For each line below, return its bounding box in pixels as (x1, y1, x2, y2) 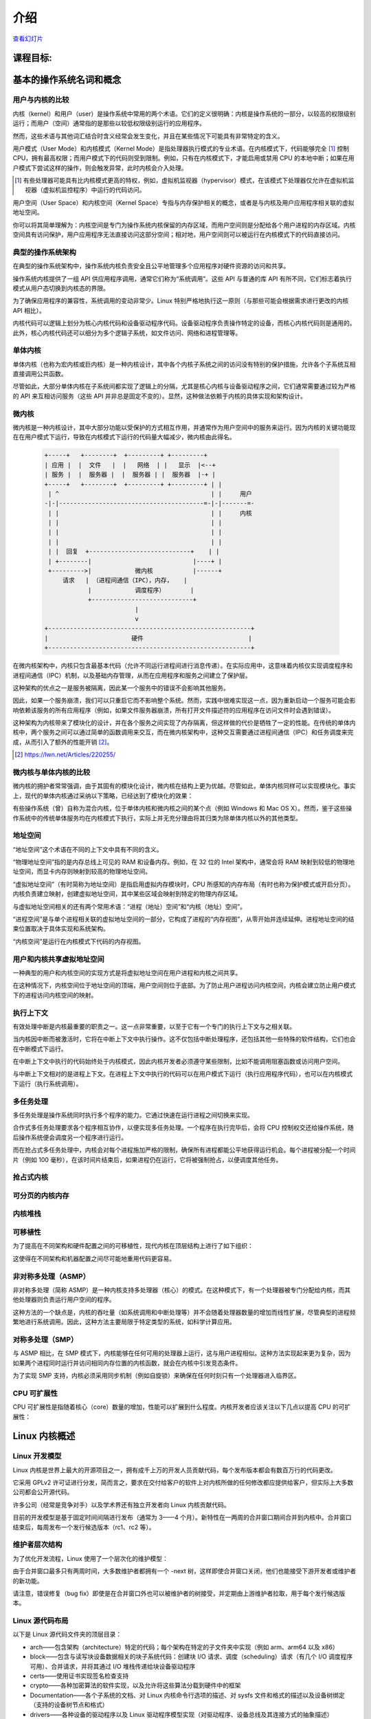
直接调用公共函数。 (12, 370, 67, 378)
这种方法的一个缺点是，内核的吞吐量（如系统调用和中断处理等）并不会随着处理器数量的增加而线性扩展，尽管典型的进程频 (12, 1308, 356, 1316)
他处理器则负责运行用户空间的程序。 (12, 1295, 115, 1304)
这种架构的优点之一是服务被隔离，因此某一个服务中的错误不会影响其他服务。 (12, 683, 229, 692)
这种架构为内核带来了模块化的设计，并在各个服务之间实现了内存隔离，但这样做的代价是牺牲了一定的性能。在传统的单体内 (12, 719, 356, 727)
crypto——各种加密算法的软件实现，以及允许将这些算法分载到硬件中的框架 (30, 1681, 241, 1689)
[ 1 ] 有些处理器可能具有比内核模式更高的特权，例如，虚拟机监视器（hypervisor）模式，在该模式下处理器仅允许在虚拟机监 (14, 176, 355, 185)
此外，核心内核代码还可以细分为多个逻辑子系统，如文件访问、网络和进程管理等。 (12, 329, 242, 337)
